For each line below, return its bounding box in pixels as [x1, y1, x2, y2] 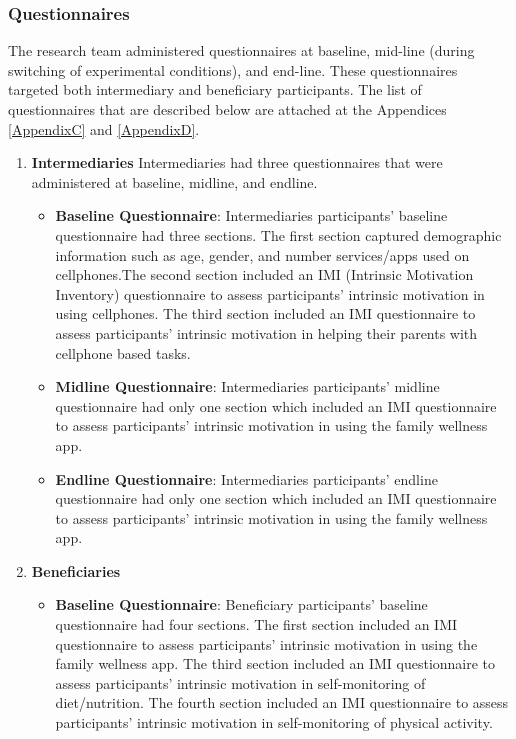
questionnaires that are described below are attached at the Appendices [8, 99, 447, 119]
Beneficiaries [31, 560, 121, 581]
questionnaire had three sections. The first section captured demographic [55, 224, 502, 245]
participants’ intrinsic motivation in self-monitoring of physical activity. [55, 712, 493, 733]
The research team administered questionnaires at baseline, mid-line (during [8, 40, 475, 61]
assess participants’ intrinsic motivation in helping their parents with [55, 322, 478, 343]
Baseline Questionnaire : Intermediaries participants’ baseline [55, 205, 448, 226]
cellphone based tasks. [55, 342, 191, 363]
